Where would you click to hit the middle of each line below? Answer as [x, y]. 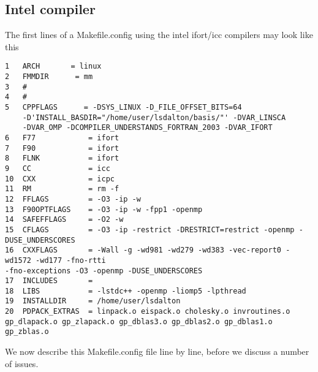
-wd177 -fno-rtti [71, 260]
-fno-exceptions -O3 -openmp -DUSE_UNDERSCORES [104, 271]
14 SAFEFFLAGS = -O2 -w [64, 220]
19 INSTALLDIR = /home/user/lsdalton [93, 301]
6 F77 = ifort [62, 138]
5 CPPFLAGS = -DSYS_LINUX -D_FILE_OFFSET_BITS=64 [123, 108]
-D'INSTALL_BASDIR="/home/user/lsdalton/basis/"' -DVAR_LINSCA [154, 117]
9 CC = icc [58, 168]
